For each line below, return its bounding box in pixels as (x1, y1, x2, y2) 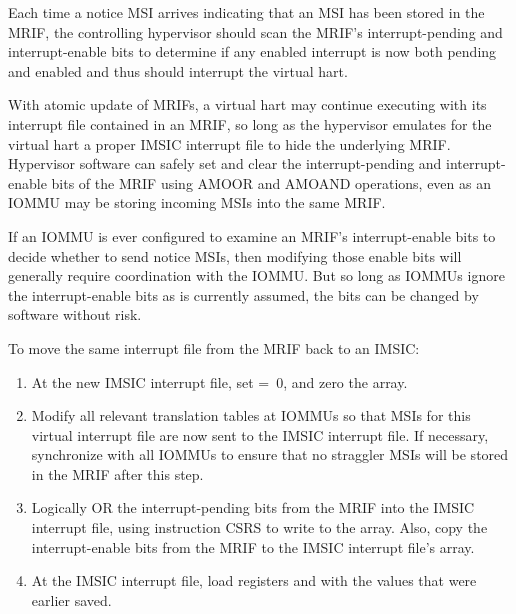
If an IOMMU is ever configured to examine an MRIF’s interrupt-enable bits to (8, 225, 496, 246)
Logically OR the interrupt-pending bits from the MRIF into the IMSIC (31, 497, 475, 518)
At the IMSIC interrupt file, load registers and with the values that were (31, 570, 477, 591)
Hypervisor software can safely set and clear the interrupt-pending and (8, 153, 442, 174)
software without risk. (8, 304, 142, 325)
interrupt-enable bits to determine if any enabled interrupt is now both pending (8, 41, 497, 62)
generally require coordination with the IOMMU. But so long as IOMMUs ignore (8, 265, 505, 286)
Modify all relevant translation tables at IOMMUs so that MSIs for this (31, 405, 471, 426)
